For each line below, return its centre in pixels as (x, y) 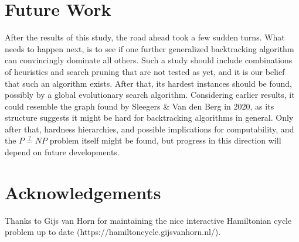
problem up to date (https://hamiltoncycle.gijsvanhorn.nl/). (113, 232)
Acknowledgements (83, 192)
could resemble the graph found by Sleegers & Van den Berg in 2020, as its (140, 106)
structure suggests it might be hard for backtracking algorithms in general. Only (149, 117)
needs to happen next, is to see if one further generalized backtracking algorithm (149, 48)
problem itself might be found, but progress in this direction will (165, 140)
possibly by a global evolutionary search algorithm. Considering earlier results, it (150, 95)
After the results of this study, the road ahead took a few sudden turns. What (145, 37)
